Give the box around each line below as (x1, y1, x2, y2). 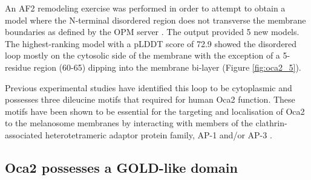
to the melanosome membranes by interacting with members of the (5, 117, 253, 129)
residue (5, 60, 31, 73)
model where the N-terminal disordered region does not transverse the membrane (5, 13, 306, 26)
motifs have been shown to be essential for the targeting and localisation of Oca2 (5, 104, 305, 117)
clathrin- (255, 117, 287, 129)
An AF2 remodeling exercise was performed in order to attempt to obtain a (5, 2, 286, 14)
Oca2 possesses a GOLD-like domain (5, 158, 238, 176)
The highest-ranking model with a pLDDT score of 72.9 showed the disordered (5, 37, 297, 50)
